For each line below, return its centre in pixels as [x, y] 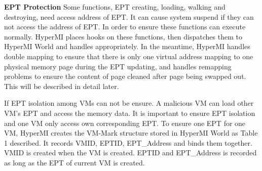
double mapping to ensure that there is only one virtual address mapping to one [129, 56]
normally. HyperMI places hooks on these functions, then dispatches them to [123, 36]
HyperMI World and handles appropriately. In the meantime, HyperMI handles [127, 46]
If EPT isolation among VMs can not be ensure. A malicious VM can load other [129, 103]
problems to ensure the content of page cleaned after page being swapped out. [125, 76]
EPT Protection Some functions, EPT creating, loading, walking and [115, 7]
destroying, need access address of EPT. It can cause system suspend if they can [129, 16]
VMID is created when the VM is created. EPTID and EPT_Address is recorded [130, 153]
